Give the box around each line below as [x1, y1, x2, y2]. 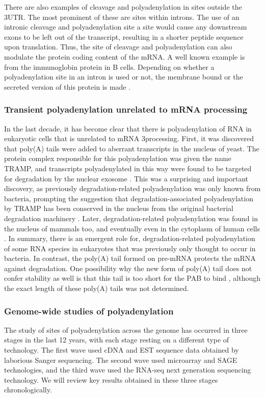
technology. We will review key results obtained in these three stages [4, 374, 218, 385]
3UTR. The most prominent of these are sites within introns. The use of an [4, 11, 240, 22]
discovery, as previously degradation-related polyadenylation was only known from [4, 183, 261, 194]
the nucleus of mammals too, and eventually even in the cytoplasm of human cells [4, 223, 260, 233]
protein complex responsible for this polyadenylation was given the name [4, 153, 231, 164]
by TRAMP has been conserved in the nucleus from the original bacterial [4, 203, 233, 214]
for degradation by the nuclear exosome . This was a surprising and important [4, 173, 248, 183]
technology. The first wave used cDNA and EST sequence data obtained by [4, 344, 239, 355]
